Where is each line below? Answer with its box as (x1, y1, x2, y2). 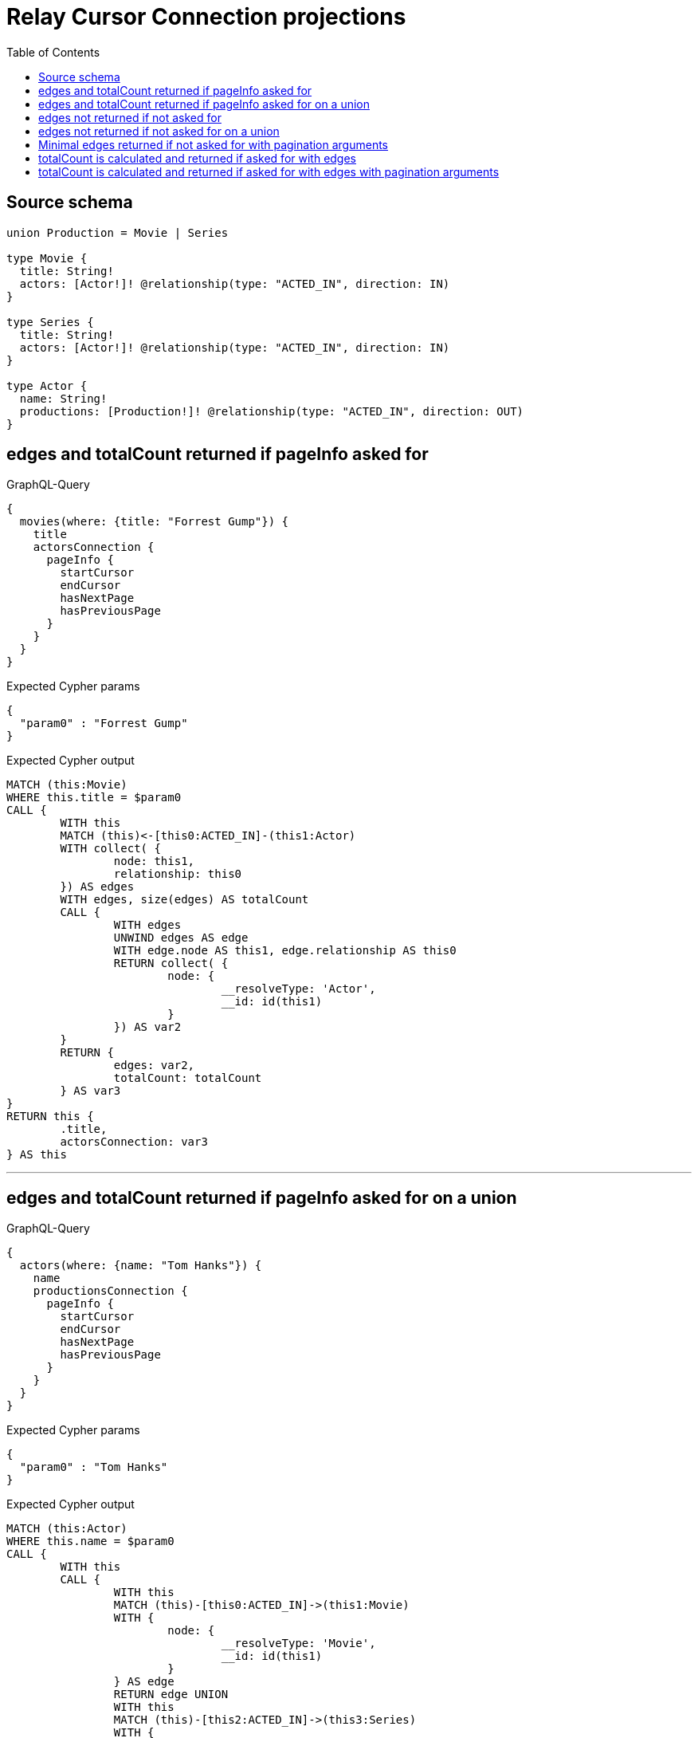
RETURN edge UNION (113, 1688, 229, 1701)
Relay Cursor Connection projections (6, 3, 406, 30)
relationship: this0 (113, 867, 242, 881)
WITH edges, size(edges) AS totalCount (60, 893, 309, 906)
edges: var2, (113, 1059, 195, 1072)
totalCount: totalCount (113, 1072, 262, 1085)
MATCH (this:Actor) (6, 1522, 127, 1535)
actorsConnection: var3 (60, 1135, 208, 1149)
